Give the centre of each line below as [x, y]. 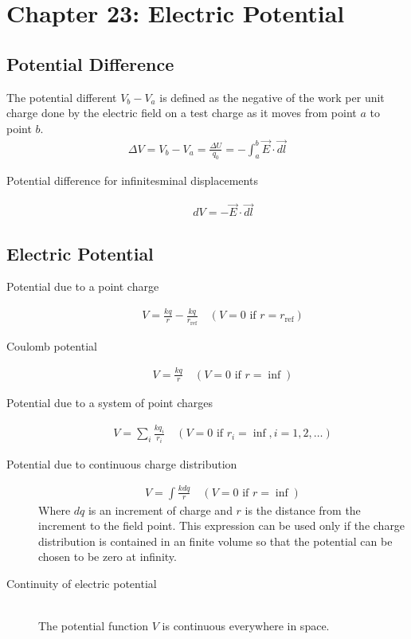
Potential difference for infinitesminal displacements [132, 180]
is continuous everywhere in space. [246, 626]
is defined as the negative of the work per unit [272, 97]
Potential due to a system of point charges [110, 403]
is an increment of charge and [160, 510]
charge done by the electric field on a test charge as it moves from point [182, 113]
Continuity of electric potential [82, 584]
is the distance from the [303, 510]
